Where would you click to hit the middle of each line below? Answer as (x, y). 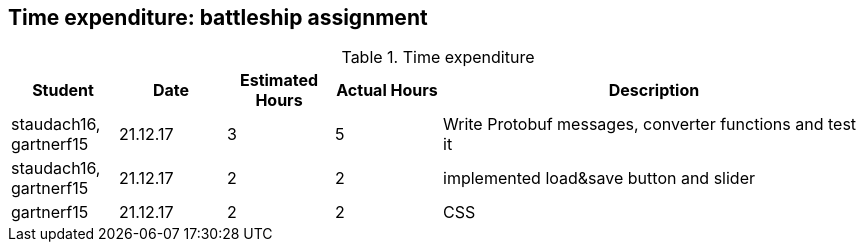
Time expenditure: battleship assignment (218, 17)
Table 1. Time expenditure (438, 57)
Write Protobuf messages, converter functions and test (650, 124)
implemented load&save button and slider (599, 178)
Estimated (279, 80)
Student (63, 90)
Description (654, 90)
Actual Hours (387, 90)
